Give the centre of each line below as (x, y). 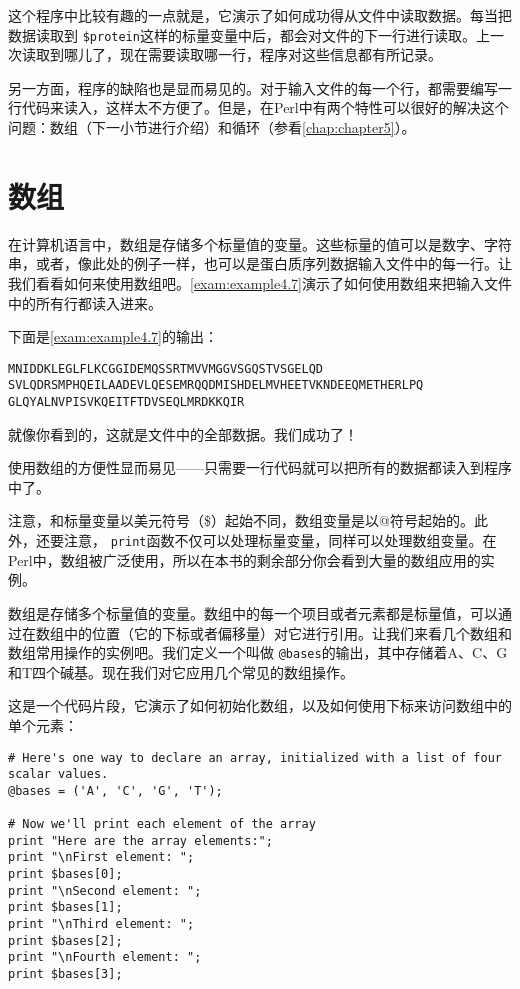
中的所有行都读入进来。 (85, 302)
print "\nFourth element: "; (105, 957)
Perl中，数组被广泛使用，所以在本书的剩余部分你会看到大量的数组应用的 (244, 559)
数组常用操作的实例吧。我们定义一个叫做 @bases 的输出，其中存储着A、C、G (258, 652)
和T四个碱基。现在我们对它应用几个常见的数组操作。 (181, 671)
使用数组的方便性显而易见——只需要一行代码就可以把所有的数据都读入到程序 (260, 467)
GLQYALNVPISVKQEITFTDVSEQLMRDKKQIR (126, 402)
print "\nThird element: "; (101, 924)
